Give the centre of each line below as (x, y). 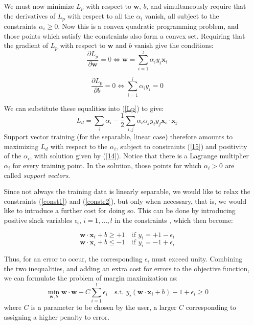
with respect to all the (101, 16)
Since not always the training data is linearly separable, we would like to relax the (127, 191)
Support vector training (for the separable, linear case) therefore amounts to (118, 137)
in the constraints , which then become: (174, 220)
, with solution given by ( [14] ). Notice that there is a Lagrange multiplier (139, 156)
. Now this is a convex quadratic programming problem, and (148, 26)
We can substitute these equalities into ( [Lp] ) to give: (84, 108)
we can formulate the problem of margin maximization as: (91, 278)
